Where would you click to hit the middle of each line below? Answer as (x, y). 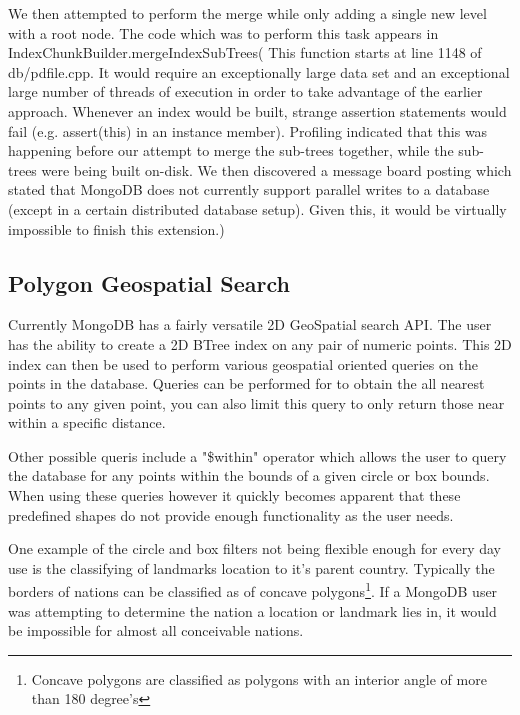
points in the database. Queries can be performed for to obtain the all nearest (246, 383)
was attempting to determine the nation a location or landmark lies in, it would (252, 610)
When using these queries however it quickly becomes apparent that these (234, 495)
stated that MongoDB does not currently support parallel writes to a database (249, 189)
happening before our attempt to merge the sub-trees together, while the (231, 150)
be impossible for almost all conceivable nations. (156, 630)
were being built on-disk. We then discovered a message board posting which (276, 169)
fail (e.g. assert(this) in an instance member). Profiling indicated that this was (248, 130)
